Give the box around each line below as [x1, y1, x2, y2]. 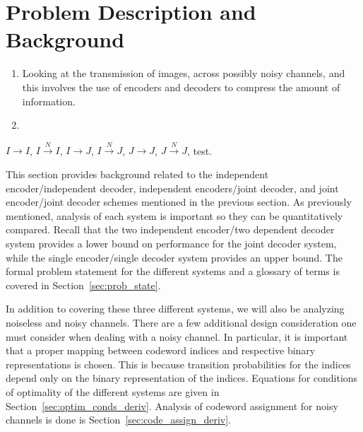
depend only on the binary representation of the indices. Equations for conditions [6, 370, 358, 385]
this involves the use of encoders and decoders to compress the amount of [22, 79, 340, 94]
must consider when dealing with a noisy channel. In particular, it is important [6, 329, 348, 344]
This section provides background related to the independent [6, 167, 269, 182]
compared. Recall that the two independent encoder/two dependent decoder [6, 222, 335, 237]
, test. [186, 143, 213, 158]
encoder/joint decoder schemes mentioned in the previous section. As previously [6, 194, 352, 209]
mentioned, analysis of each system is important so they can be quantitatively [6, 208, 343, 223]
